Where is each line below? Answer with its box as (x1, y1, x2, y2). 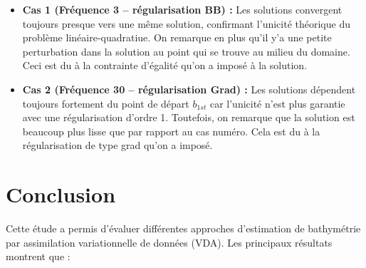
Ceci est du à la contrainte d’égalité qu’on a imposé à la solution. (22, 58, 308, 73)
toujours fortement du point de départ (22, 96, 189, 110)
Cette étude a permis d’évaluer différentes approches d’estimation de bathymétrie (6, 221, 361, 236)
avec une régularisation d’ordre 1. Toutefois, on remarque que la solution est (22, 110, 355, 125)
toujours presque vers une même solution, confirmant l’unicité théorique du (22, 16, 350, 31)
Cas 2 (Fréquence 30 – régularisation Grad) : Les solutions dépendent (22, 81, 356, 96)
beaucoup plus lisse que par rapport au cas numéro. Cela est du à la (22, 123, 320, 138)
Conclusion (6, 180, 116, 209)
